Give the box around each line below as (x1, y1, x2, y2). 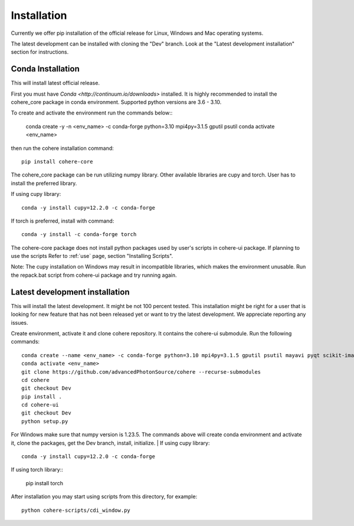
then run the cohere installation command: (11, 145, 114, 152)
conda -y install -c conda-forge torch (21, 231, 137, 238)
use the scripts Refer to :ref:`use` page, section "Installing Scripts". (11, 253, 173, 260)
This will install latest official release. (11, 80, 100, 87)
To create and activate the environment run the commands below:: (11, 109, 173, 116)
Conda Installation (11, 64, 80, 74)
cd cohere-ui (21, 401, 59, 409)
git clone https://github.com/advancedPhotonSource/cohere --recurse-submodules (21, 368, 261, 375)
